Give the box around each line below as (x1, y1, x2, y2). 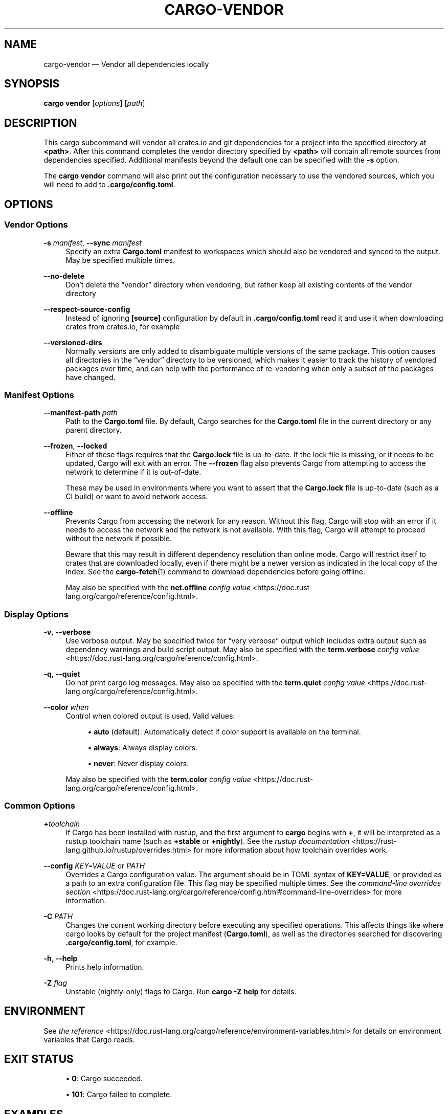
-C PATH (43, 911, 73, 921)
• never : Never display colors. (87, 759, 189, 768)
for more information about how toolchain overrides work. (193, 845, 388, 854)
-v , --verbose (43, 628, 91, 636)
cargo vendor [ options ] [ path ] (43, 99, 145, 108)
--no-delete (43, 271, 84, 280)
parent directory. (65, 426, 122, 435)
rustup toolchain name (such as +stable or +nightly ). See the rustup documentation (65, 836, 350, 845)
